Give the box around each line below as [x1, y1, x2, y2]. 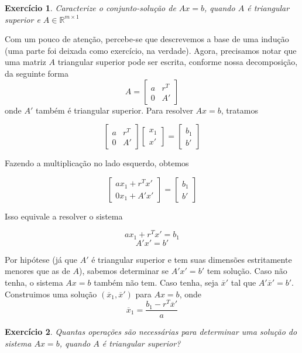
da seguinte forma [5, 67, 69, 79]
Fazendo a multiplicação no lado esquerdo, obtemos [5, 157, 189, 169]
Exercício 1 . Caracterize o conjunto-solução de [5, 2, 176, 13]
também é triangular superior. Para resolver [35, 104, 193, 116]
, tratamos [221, 104, 258, 116]
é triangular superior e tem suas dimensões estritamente [91, 253, 292, 265]
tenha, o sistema [5, 276, 63, 289]
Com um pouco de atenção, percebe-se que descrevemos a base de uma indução [5, 33, 289, 45]
